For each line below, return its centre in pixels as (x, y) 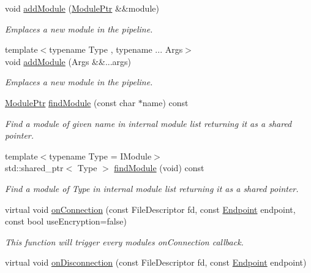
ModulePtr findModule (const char (70, 102)
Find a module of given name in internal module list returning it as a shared (148, 123)
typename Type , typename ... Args (116, 49)
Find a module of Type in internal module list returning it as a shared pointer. (152, 188)
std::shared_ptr (34, 168)
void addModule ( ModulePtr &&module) (82, 8)
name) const (165, 102)
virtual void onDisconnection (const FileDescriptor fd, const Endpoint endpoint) (156, 262)
